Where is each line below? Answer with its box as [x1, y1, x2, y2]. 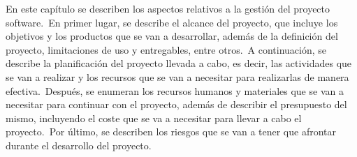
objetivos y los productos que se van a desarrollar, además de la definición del [6, 29, 338, 43]
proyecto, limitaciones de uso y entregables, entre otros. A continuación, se [6, 42, 327, 57]
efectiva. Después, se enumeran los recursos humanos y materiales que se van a [6, 83, 344, 98]
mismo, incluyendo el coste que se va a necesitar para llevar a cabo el [6, 110, 302, 125]
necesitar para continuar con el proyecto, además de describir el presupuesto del [6, 97, 347, 112]
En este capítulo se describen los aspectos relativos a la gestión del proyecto [6, 1, 330, 15]
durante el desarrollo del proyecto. [6, 137, 152, 152]
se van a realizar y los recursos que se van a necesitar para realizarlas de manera [6, 69, 349, 84]
